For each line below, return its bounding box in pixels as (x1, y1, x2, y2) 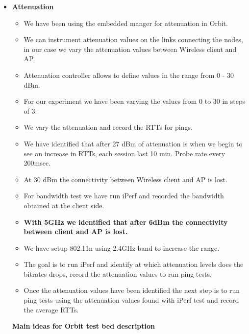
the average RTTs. (24, 304, 79, 314)
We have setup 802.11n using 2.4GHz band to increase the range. (24, 242, 220, 253)
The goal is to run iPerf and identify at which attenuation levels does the (24, 259, 244, 269)
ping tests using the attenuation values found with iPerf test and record (24, 295, 239, 305)
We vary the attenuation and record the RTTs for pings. (24, 122, 193, 132)
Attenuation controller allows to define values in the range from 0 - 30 (24, 70, 234, 80)
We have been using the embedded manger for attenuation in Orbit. (24, 18, 228, 28)
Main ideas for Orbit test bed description (12, 321, 155, 331)
